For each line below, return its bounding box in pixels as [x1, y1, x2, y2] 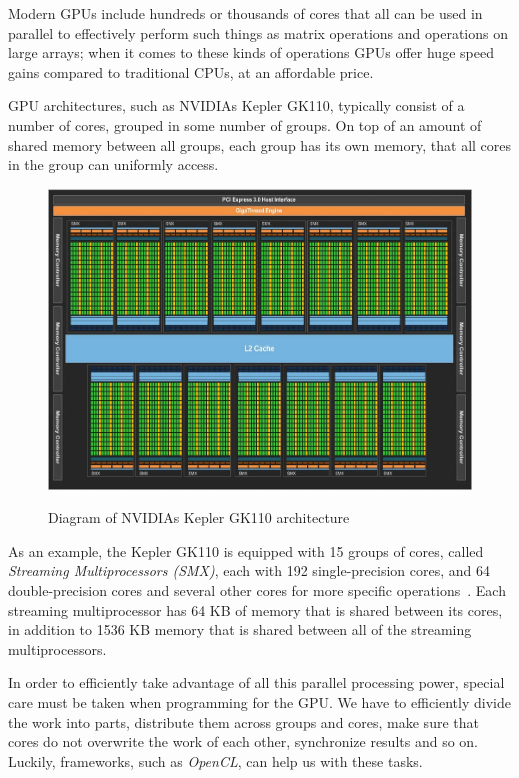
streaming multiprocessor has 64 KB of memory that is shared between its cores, [8, 599, 503, 620]
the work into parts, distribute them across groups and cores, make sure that [8, 711, 479, 732]
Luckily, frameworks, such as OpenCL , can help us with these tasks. [8, 750, 423, 771]
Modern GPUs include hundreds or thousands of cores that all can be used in [8, 3, 483, 23]
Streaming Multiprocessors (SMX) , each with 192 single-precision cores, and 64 [8, 560, 490, 581]
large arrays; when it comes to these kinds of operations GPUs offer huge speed [8, 42, 494, 63]
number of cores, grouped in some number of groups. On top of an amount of [8, 114, 482, 135]
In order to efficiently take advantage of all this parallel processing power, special [8, 672, 505, 693]
